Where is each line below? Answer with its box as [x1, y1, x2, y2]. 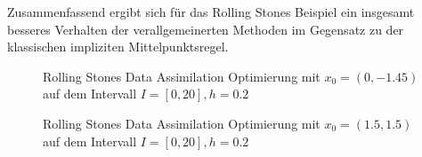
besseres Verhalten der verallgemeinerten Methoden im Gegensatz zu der [7, 20, 404, 38]
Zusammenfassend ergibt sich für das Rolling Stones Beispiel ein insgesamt [7, 3, 415, 20]
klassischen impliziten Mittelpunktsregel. [7, 37, 229, 56]
